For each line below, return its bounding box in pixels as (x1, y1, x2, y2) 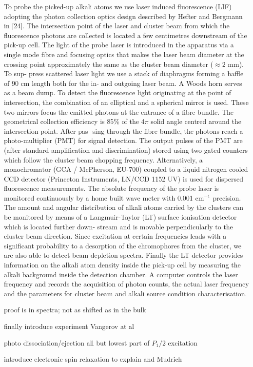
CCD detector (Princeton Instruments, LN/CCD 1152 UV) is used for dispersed (4, 173, 244, 183)
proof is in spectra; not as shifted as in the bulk (4, 305, 146, 315)
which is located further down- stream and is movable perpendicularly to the (4, 221, 233, 231)
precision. (213, 192, 241, 203)
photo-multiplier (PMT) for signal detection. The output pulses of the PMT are (4, 135, 243, 145)
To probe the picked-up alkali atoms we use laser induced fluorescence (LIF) (4, 1, 232, 11)
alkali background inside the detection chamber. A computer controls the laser (4, 269, 238, 279)
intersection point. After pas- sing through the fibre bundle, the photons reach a (4, 125, 243, 136)
